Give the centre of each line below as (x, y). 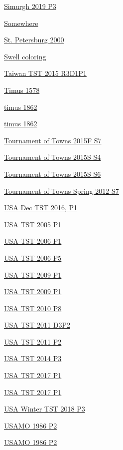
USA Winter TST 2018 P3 (45, 409)
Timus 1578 (22, 90)
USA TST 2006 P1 (33, 241)
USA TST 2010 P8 (33, 308)
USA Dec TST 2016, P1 (41, 208)
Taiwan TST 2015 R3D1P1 (45, 73)
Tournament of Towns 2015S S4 (53, 157)
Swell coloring (25, 56)
